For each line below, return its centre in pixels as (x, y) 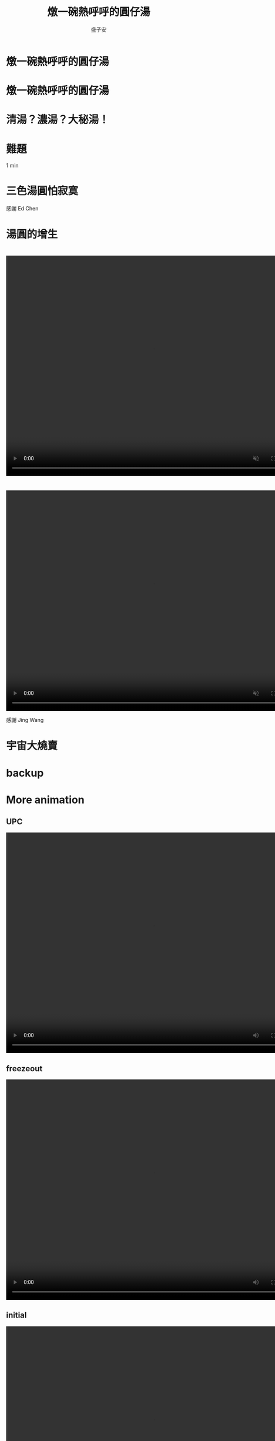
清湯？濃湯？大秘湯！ (58, 120)
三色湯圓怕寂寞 (42, 191)
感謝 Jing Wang (25, 720)
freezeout (24, 1069)
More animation (45, 800)
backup (25, 773)
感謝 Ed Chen (22, 209)
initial (16, 1315)
